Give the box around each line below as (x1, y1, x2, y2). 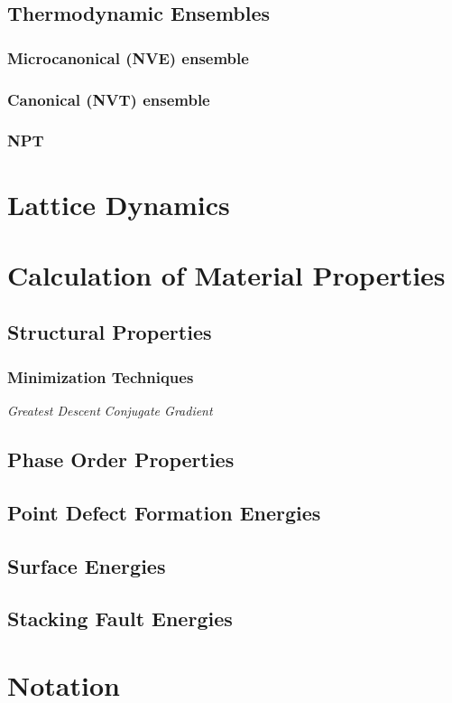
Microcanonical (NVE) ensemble (7, 46, 249, 69)
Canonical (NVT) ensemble (7, 88, 210, 110)
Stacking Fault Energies (7, 605, 233, 633)
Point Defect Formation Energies (7, 498, 321, 526)
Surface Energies (7, 551, 166, 579)
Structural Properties (7, 318, 212, 346)
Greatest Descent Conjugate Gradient (7, 401, 213, 420)
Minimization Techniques (7, 365, 194, 388)
